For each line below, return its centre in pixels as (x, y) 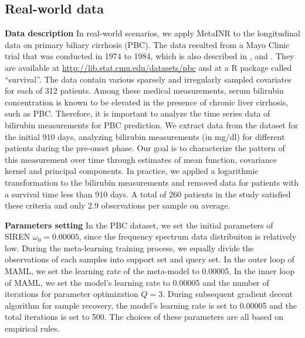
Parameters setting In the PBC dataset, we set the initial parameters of (139, 225)
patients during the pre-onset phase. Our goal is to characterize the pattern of (145, 148)
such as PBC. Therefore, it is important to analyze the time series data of (138, 113)
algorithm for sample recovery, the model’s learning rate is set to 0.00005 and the (151, 305)
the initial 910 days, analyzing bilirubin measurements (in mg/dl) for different (145, 136)
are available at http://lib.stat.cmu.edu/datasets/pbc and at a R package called (148, 67)
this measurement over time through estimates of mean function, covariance (141, 159)
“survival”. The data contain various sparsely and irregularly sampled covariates (148, 79)
